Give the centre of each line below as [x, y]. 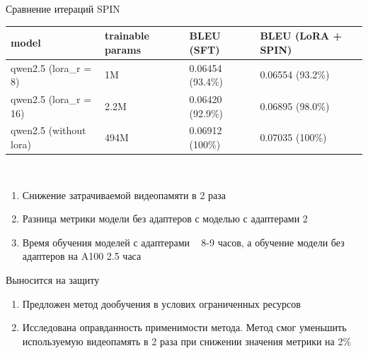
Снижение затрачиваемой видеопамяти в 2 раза [124, 195]
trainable [127, 36]
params [123, 49]
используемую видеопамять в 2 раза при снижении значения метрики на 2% [187, 341]
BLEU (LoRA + [301, 36]
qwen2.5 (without [48, 130]
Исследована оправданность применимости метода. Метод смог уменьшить [184, 327]
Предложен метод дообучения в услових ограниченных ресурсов [161, 303]
